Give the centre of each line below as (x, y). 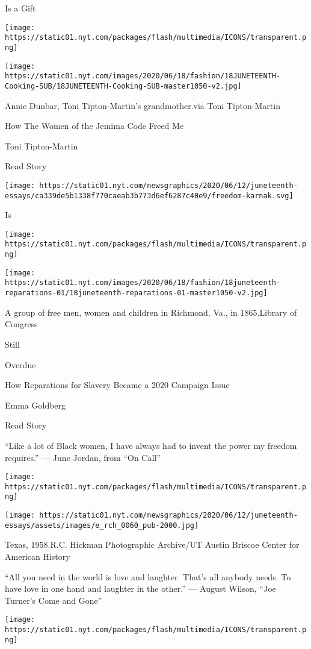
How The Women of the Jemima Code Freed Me (94, 126)
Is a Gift (20, 8)
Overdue (20, 364)
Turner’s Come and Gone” (54, 600)
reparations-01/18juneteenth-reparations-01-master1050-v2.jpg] (136, 293)
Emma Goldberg (35, 405)
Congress (21, 324)
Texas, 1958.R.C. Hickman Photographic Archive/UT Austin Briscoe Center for (152, 544)
